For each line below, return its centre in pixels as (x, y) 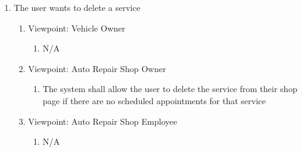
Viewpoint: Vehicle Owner (77, 28)
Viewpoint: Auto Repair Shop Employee (103, 121)
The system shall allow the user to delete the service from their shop (170, 89)
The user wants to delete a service (77, 7)
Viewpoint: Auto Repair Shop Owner (97, 68)
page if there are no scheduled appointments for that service (154, 100)
